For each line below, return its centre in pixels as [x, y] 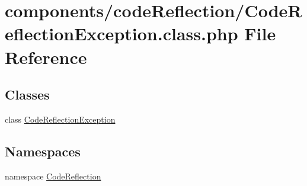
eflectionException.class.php [121, 33]
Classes [27, 94]
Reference [46, 57]
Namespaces [43, 151]
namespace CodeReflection [53, 176]
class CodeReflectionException [60, 119]
